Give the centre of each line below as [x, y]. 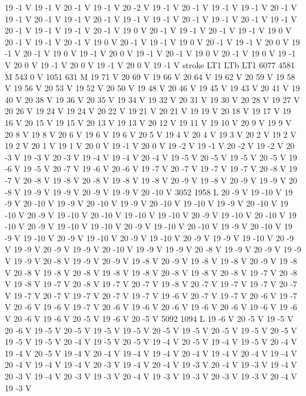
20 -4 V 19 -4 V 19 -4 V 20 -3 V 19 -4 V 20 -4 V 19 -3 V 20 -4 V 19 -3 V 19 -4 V [151, 365]
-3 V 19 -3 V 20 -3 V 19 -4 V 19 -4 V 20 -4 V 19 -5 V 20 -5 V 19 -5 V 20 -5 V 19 [151, 157]
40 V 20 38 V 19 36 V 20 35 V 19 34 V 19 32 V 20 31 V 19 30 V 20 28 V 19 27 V [152, 99]
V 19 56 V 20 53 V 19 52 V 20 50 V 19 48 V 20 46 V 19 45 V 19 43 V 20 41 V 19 [152, 88]
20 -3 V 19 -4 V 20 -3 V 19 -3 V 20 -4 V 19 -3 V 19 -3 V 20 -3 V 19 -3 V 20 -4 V [151, 376]
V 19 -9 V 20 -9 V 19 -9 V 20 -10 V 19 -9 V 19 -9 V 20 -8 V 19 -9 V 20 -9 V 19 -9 [153, 249]
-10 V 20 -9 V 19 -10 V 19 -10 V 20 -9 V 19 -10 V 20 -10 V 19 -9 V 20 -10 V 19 [149, 226]
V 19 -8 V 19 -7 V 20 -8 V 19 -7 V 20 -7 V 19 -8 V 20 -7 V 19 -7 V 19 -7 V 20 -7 [151, 284]
